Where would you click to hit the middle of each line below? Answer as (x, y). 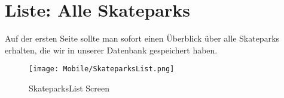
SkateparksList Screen (69, 88)
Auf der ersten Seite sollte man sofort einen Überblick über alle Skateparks (142, 38)
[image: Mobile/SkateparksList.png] (102, 69)
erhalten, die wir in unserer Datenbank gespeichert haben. (111, 50)
